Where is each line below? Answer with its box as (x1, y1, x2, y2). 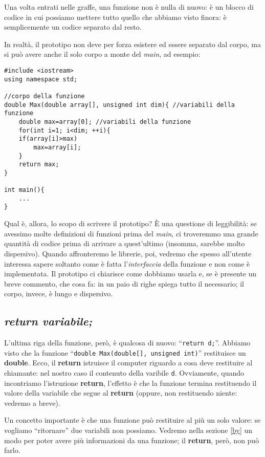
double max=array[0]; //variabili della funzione (18, 118, 191, 125)
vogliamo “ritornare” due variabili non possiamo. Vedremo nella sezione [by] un (4, 425, 253, 436)
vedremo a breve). (4, 397, 60, 408)
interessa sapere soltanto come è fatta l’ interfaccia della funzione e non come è (4, 258, 250, 269)
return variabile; (4, 313, 93, 329)
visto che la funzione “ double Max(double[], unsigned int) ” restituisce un (4, 347, 246, 358)
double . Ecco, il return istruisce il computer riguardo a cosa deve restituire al (4, 357, 253, 368)
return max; (18, 161, 59, 168)
